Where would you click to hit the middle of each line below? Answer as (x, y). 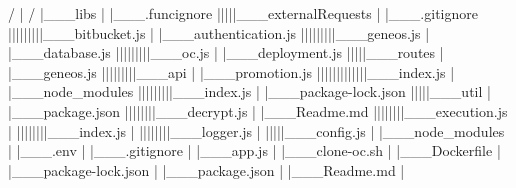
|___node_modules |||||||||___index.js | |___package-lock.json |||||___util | (249, 91)
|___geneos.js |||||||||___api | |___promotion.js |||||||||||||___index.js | (231, 71)
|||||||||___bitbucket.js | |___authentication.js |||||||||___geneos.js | (219, 32)
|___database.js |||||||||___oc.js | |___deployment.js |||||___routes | (226, 52)
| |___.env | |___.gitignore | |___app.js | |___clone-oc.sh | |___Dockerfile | (254, 150)
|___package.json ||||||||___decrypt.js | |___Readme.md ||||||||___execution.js (258, 110)
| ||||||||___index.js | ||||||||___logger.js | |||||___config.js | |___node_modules (256, 130)
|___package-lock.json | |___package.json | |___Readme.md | (206, 169)
